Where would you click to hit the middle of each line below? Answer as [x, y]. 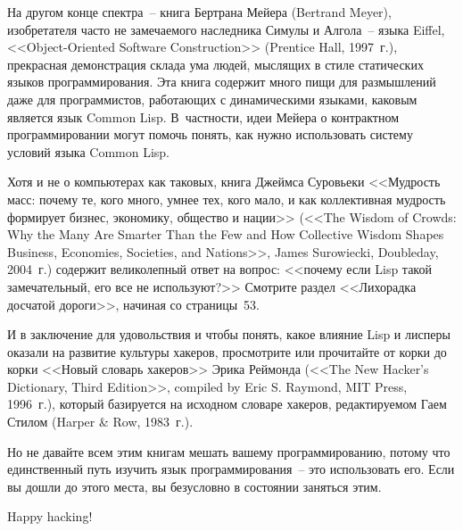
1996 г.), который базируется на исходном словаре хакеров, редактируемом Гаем [227, 404]
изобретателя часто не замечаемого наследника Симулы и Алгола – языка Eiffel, [226, 29]
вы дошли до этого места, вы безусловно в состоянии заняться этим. [194, 486]
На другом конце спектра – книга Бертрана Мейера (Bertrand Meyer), [199, 12]
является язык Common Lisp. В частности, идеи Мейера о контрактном [203, 116]
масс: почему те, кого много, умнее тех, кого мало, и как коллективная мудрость [227, 199]
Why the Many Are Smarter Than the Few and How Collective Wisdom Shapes [226, 234]
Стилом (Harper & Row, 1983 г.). [100, 422]
